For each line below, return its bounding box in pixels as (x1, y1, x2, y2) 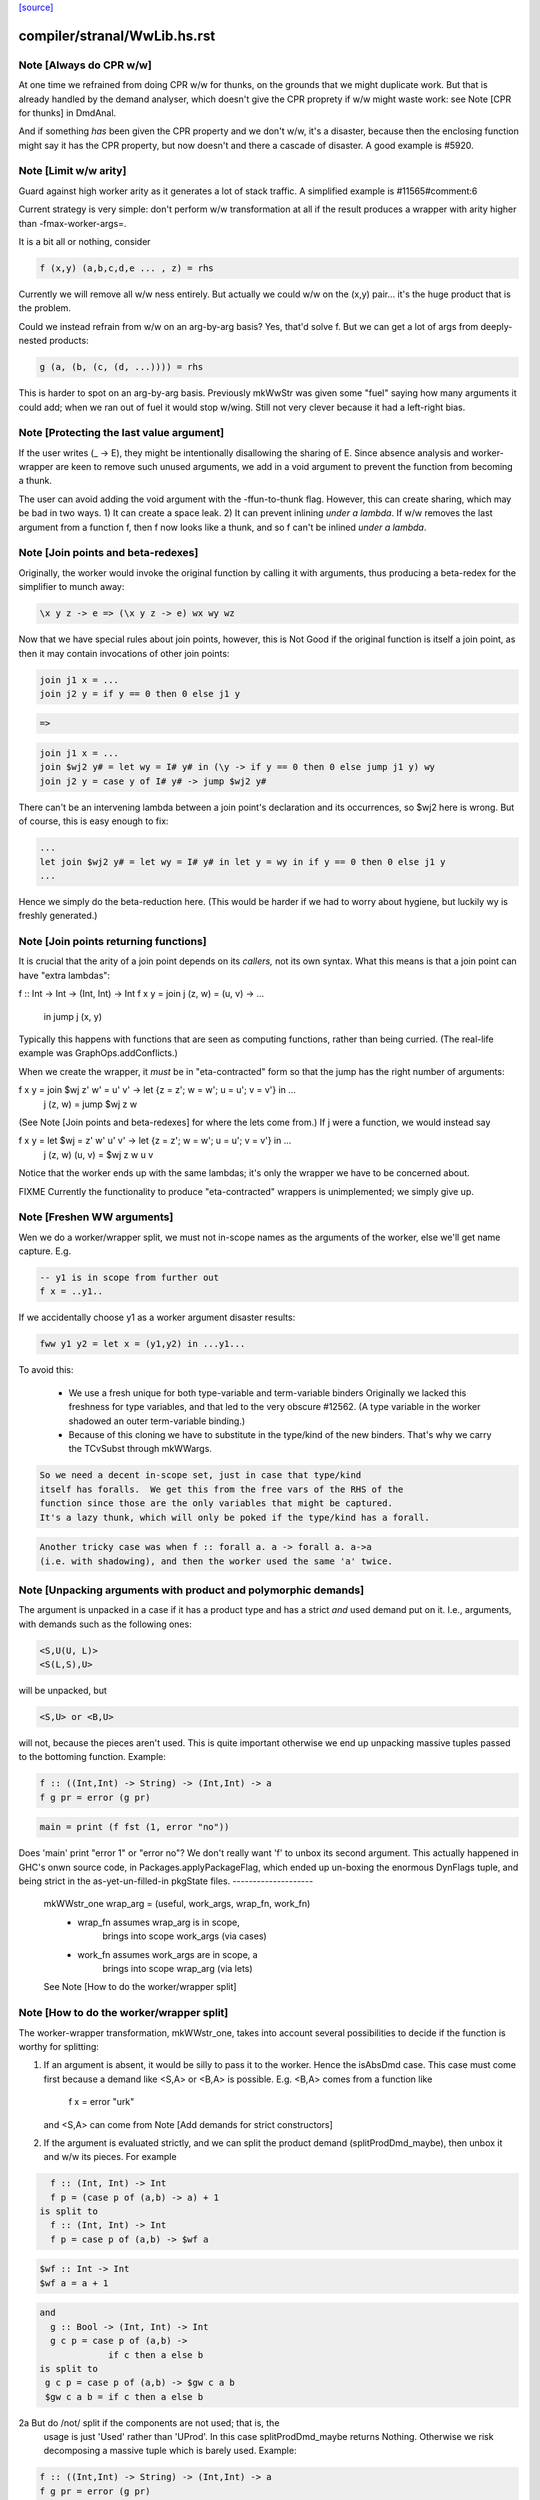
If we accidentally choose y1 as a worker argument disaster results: (18, 1311, 296, 1324)
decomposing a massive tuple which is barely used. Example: (43, 2445, 297, 2457)
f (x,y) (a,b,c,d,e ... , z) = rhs (39, 263, 214, 274)
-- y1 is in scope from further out (39, 1272, 220, 1284)
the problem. (18, 302, 72, 314)
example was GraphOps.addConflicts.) (18, 1047, 179, 1059)
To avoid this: (18, 1364, 74, 1376)
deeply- (480, 320, 513, 332)
